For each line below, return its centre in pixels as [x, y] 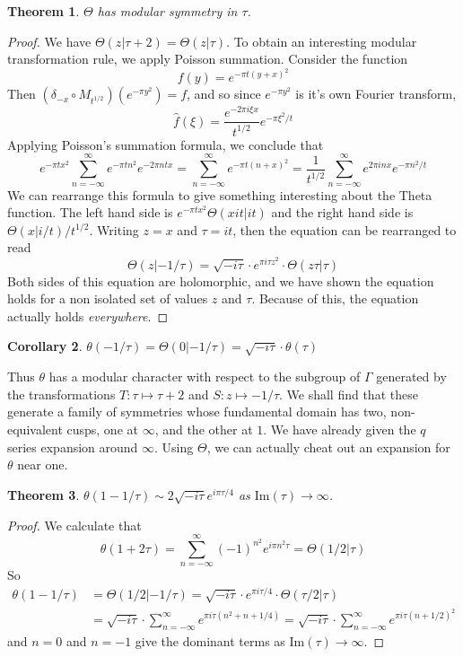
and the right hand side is [342, 212]
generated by [411, 377]
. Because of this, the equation [335, 298]
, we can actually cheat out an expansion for [328, 447]
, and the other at [204, 429]
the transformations [61, 394]
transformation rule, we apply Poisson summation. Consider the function [208, 59]
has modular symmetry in [167, 11]
